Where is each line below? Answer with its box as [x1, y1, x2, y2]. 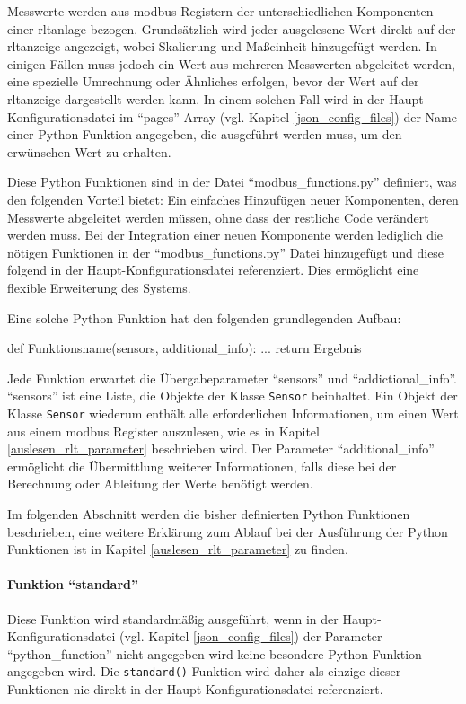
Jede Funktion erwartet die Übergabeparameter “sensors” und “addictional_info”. [7, 368, 458, 387]
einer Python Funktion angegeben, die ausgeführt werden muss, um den [7, 125, 402, 144]
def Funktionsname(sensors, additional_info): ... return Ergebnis [7, 339, 362, 357]
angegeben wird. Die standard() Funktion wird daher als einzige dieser [7, 662, 401, 681]
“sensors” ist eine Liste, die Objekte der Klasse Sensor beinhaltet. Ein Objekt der [7, 386, 458, 405]
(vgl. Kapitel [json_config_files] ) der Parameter [119, 627, 382, 646]
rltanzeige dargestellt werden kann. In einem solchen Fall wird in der [7, 89, 385, 108]
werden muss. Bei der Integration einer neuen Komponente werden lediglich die [7, 225, 444, 244]
